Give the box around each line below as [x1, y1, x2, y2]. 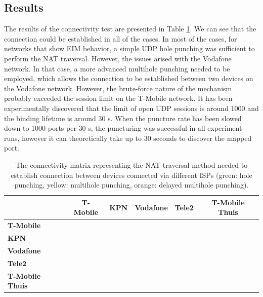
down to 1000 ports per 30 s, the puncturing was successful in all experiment [4, 123, 242, 133]
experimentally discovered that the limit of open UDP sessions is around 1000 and [4, 102, 259, 113]
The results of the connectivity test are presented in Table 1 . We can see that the [4, 23, 256, 34]
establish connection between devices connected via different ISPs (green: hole [11, 169, 252, 180]
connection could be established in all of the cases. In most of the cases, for [4, 33, 237, 44]
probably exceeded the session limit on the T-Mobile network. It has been [4, 93, 233, 103]
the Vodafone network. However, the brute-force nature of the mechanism [4, 83, 232, 93]
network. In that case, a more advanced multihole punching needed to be [4, 63, 230, 73]
